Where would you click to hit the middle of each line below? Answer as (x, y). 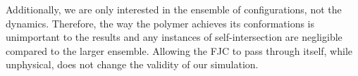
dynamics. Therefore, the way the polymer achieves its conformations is (160, 23)
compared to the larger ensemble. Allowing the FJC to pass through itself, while (179, 50)
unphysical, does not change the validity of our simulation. (132, 64)
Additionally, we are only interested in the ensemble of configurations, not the (174, 9)
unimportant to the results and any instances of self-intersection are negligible (174, 37)
